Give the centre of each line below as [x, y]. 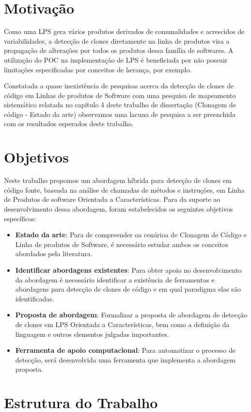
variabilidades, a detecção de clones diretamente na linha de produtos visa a [117, 41]
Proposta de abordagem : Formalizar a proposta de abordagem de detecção [131, 315]
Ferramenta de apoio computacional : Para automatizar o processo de [125, 350]
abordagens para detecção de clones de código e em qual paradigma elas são [128, 289]
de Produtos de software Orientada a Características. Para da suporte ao [112, 199]
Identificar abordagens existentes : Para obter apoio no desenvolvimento [128, 270]
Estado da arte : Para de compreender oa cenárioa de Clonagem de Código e [131, 235]
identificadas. [35, 298]
